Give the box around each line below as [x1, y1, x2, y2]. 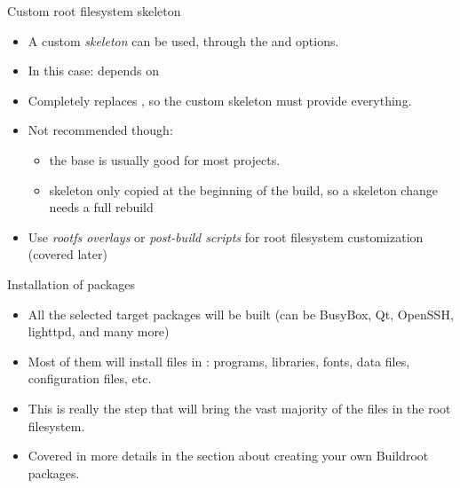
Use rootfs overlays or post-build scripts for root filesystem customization [28, 227, 424, 246]
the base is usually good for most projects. [49, 150, 281, 169]
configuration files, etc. [28, 369, 152, 388]
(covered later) [28, 245, 107, 264]
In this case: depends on [28, 61, 160, 80]
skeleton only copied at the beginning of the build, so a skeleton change [49, 180, 438, 199]
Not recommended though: [28, 121, 173, 139]
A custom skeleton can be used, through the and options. [28, 31, 339, 50]
